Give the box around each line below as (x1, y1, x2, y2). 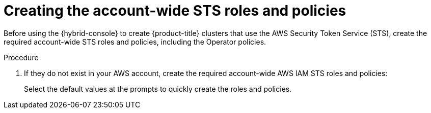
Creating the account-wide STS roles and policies (4, 2, 346, 19)
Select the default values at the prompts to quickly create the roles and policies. (24, 84, 292, 93)
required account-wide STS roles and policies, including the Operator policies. (4, 37, 266, 46)
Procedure (4, 53, 39, 62)
